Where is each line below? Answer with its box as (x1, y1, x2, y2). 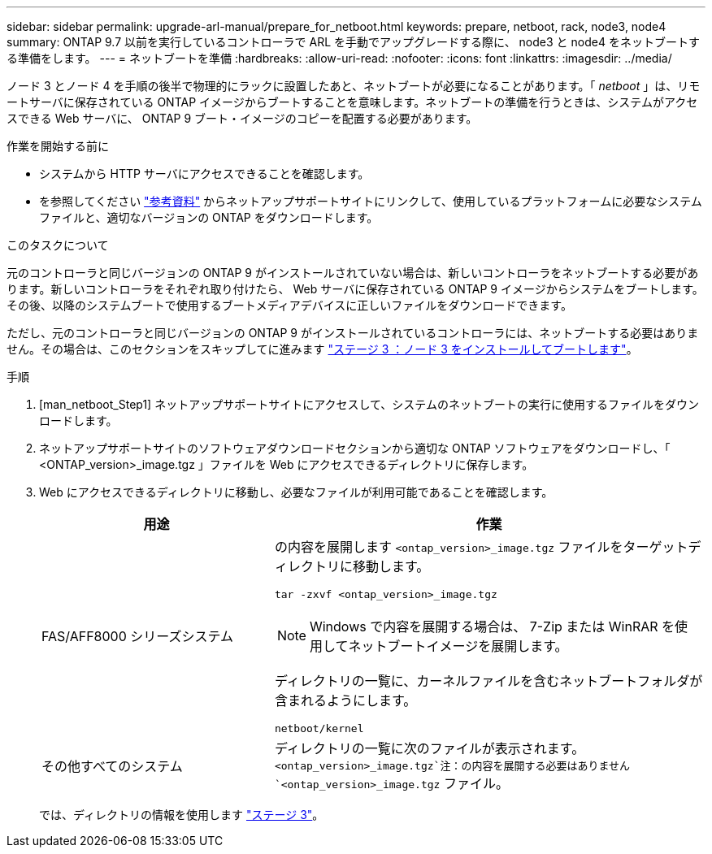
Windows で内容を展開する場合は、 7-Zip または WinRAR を (309, 618, 675, 635)
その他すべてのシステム (41, 757, 183, 774)
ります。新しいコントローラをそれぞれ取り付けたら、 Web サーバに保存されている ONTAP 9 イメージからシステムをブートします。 (7, 282, 704, 296)
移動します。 (352, 558, 430, 574)
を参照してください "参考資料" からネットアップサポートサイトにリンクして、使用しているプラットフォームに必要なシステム (39, 194, 702, 208)
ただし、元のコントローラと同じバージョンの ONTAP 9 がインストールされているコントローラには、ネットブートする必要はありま (7, 326, 699, 340)
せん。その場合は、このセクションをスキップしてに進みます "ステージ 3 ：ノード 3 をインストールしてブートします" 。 (7, 342, 638, 356)
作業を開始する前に (7, 139, 109, 153)
